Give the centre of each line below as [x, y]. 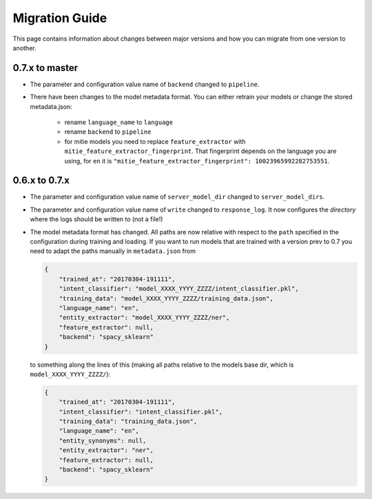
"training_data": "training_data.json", [128, 421]
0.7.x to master [45, 68]
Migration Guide [60, 18]
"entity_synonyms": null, [103, 440]
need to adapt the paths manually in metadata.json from [113, 251]
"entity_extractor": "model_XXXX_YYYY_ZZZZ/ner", [144, 318]
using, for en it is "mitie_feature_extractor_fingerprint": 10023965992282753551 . [197, 161]
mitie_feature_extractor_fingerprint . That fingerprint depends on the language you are [200, 151]
